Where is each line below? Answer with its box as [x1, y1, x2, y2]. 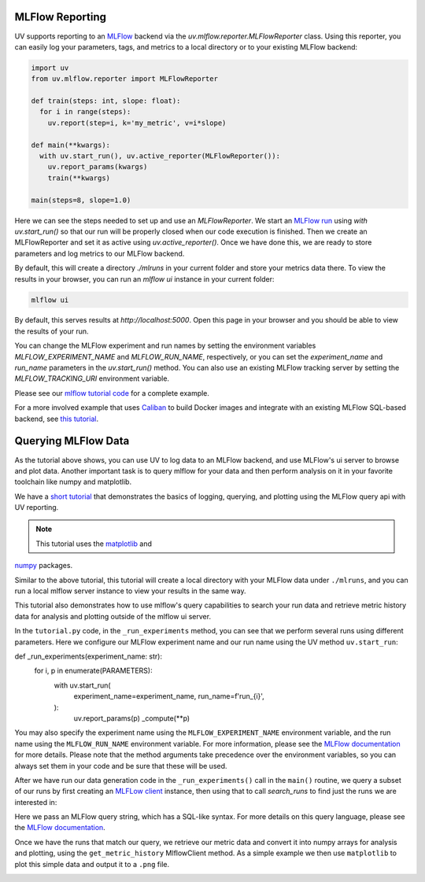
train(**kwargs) [47, 173, 110, 183]
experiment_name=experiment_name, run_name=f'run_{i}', [73, 692, 265, 701]
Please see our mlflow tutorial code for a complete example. [14, 388, 210, 397]
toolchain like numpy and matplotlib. [14, 477, 132, 487]
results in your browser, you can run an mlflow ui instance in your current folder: [14, 274, 275, 283]
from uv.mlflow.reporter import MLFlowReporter [31, 75, 218, 83]
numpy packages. [14, 561, 73, 570]
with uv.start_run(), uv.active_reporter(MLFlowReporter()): [39, 152, 281, 161]
